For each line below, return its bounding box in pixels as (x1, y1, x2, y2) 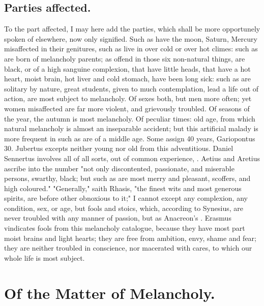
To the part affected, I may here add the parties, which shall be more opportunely (4, 23, 260, 34)
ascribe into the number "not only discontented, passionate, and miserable (4, 163, 234, 173)
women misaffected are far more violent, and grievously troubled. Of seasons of (4, 103, 250, 113)
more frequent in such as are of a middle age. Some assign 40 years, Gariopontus (4, 133, 255, 143)
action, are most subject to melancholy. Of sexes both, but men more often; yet (4, 93, 252, 104)
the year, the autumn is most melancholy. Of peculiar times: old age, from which (4, 113, 255, 124)
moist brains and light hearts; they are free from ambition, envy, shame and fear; (4, 232, 257, 243)
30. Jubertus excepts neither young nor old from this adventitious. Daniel (4, 143, 233, 154)
